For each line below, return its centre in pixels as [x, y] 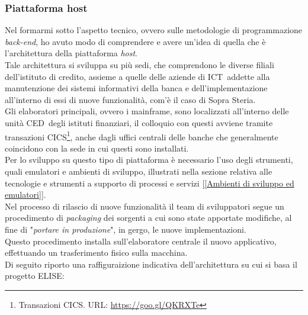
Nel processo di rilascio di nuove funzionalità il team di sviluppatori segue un [145, 206]
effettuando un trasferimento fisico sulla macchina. [96, 253]
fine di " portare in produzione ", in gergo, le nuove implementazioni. [126, 229]
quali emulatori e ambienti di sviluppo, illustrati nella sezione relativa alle [139, 171]
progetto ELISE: [35, 276]
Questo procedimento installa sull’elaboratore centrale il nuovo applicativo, [141, 241]
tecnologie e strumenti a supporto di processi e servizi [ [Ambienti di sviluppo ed [150, 183]
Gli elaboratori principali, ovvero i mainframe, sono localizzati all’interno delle [147, 111]
